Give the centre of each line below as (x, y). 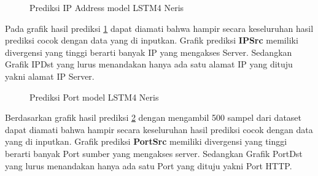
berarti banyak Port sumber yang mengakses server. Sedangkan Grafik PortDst (154, 153)
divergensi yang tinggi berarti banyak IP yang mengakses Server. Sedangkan (149, 52)
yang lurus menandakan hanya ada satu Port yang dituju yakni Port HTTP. (149, 165)
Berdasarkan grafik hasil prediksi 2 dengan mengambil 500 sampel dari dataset (153, 117)
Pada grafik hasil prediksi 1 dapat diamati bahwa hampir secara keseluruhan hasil (159, 28)
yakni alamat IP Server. (50, 76)
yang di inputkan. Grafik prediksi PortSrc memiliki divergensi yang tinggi (146, 141)
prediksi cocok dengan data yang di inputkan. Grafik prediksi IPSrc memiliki (152, 40)
